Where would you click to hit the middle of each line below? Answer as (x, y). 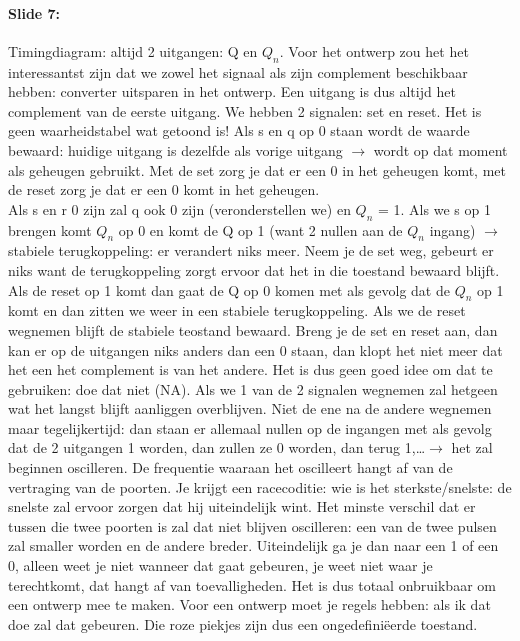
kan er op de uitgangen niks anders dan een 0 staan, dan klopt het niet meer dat (255, 349)
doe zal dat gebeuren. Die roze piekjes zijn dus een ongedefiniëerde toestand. (243, 623)
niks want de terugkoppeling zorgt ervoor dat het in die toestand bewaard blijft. (254, 269)
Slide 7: (34, 12)
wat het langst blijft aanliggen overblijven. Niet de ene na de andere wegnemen (250, 408)
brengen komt (50, 229)
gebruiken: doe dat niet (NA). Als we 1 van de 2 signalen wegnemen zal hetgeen (253, 388)
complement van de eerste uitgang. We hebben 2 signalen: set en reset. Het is (245, 110)
